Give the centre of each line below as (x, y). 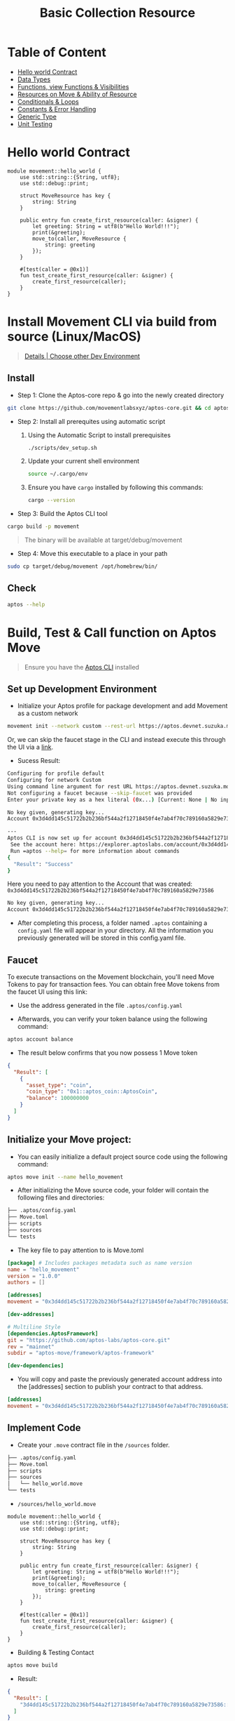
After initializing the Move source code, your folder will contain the (113, 1190)
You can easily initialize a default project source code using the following (122, 1157)
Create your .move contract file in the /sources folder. (93, 1444)
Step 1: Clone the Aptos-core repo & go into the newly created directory (121, 395)
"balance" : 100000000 (57, 1098)
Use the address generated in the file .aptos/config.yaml (100, 1005)
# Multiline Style (34, 1327)
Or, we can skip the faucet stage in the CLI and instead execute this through (116, 740)
